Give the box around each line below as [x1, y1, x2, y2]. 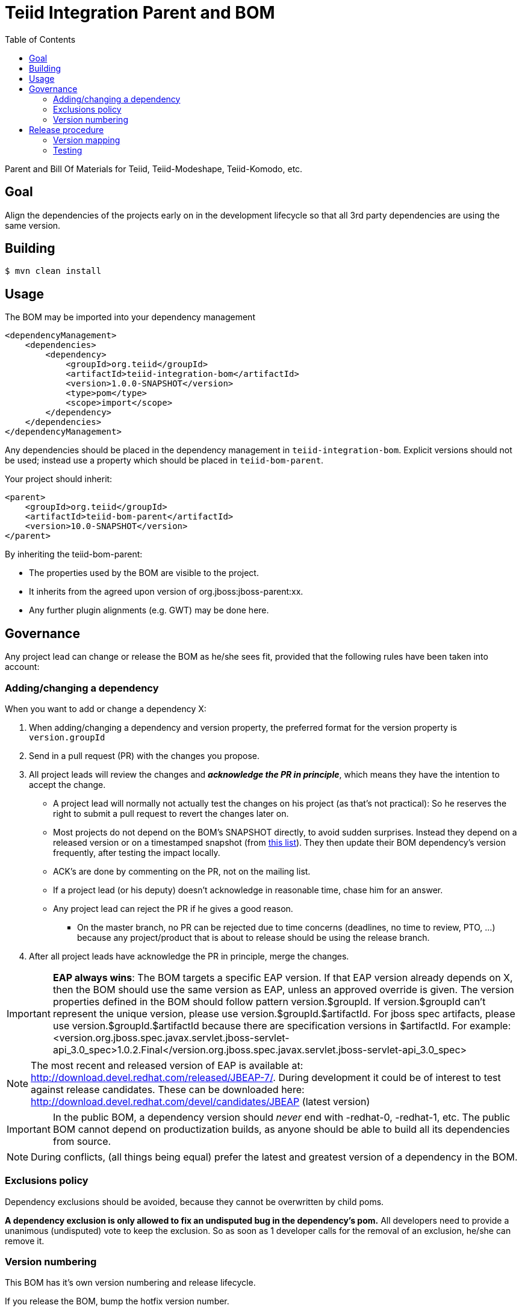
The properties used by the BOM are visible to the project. [29, 568, 259, 578]
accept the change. [29, 779, 106, 790]
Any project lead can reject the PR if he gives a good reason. [53, 903, 293, 914]
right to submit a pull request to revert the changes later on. [53, 808, 289, 819]
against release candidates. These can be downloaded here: [31, 1083, 305, 1096]
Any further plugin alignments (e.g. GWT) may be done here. [29, 605, 269, 616]
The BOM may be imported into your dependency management [5, 312, 255, 323]
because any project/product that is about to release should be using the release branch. [77, 932, 430, 943]
